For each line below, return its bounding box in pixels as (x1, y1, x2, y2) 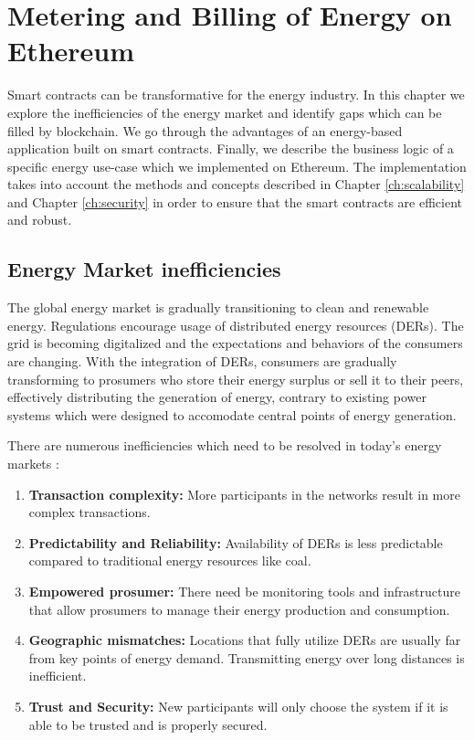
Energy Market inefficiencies (7, 255, 281, 283)
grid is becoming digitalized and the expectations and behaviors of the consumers (7, 333, 463, 353)
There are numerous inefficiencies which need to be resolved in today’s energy (7, 436, 442, 455)
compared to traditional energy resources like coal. (28, 551, 311, 570)
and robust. (7, 210, 72, 229)
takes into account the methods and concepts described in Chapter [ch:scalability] (7, 174, 465, 194)
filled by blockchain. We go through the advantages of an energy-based (7, 121, 403, 140)
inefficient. (28, 666, 87, 685)
